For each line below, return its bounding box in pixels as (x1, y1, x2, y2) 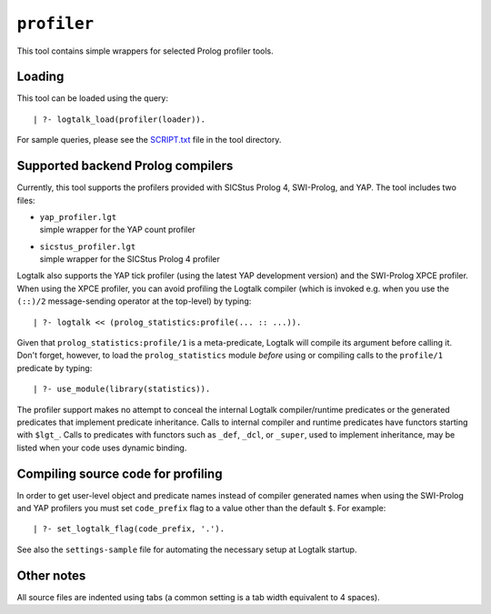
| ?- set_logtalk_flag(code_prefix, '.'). (33, 524, 225, 534)
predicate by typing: (16, 362, 93, 373)
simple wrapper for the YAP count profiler (39, 224, 195, 236)
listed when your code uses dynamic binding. (16, 442, 187, 453)
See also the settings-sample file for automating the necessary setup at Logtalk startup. (16, 544, 357, 555)
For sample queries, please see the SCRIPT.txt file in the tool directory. (16, 135, 282, 146)
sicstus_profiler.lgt (39, 241, 136, 252)
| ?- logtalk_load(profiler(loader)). (33, 114, 206, 125)
